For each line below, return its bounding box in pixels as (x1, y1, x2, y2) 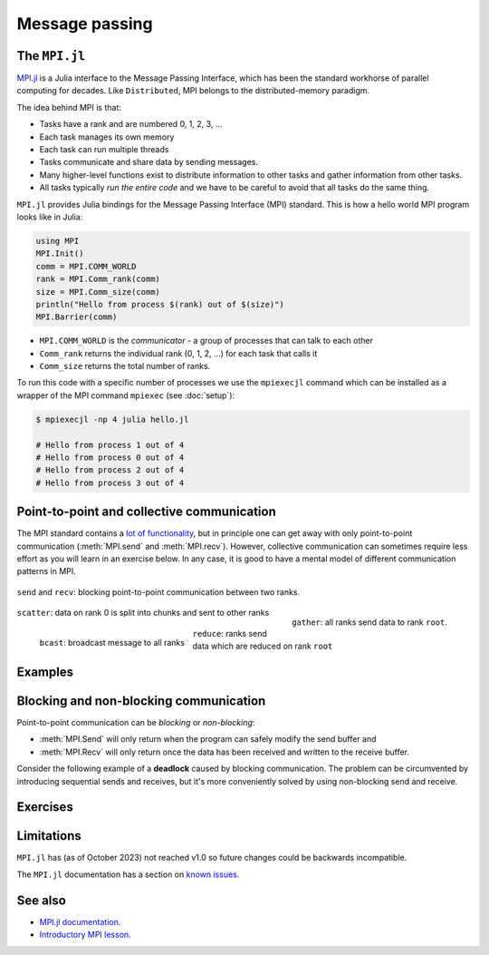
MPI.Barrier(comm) (35, 312, 118, 322)
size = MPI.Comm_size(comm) (35, 287, 160, 297)
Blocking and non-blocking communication (16, 693, 266, 708)
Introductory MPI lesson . (39, 930, 131, 940)
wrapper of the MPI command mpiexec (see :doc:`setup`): (16, 390, 235, 401)
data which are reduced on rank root (192, 640, 333, 652)
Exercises (16, 799, 74, 815)
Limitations (16, 828, 81, 843)
